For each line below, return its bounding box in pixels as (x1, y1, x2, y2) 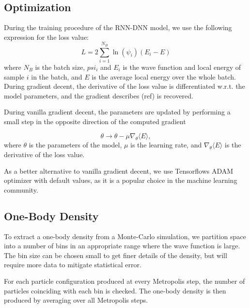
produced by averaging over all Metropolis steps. (4, 295, 148, 305)
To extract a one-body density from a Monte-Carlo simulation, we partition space (4, 231, 246, 241)
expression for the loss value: (4, 32, 89, 42)
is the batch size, (35, 62, 85, 72)
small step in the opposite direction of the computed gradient (4, 116, 186, 126)
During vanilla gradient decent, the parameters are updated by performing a (4, 107, 231, 117)
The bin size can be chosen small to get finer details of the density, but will (4, 250, 227, 260)
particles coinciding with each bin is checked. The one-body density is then (4, 285, 226, 295)
